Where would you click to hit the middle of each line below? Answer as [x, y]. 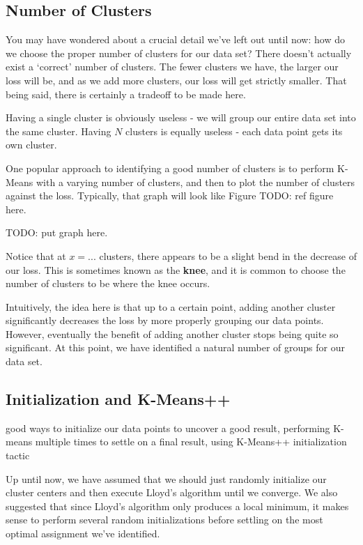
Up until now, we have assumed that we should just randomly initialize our [166, 478]
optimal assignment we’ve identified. [83, 534]
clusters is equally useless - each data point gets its [234, 131]
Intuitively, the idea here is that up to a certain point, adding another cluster [171, 306]
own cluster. [31, 145]
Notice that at [36, 255]
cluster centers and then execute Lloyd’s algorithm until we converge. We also [172, 492]
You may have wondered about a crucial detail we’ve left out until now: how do [175, 39]
